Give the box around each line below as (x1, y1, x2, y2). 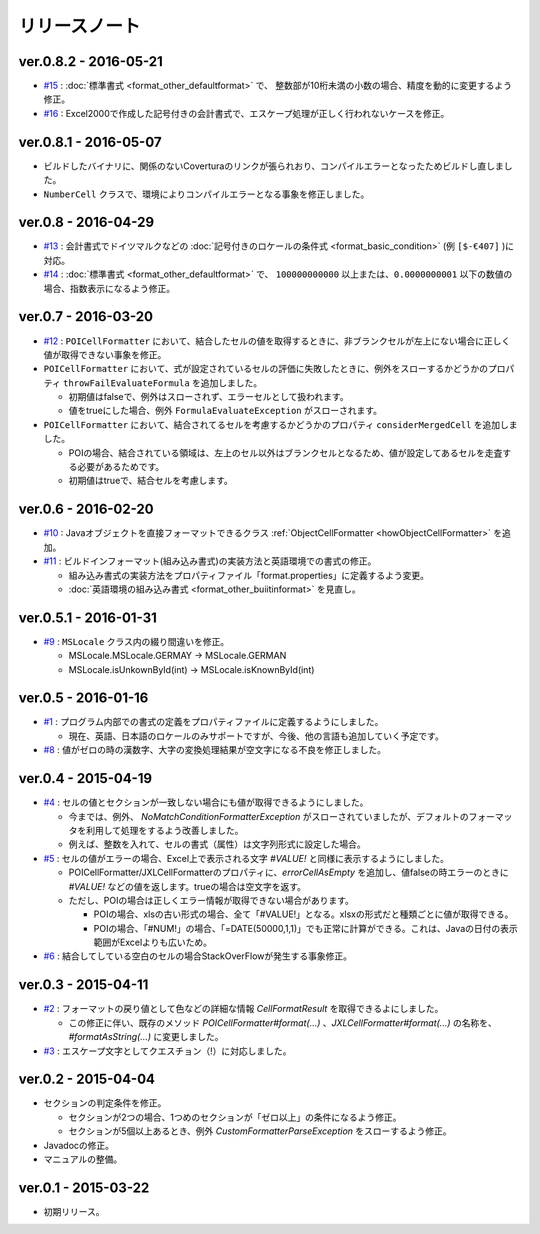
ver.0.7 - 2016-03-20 (18, 308, 154, 325)
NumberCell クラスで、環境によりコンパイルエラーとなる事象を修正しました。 (43, 188, 370, 200)
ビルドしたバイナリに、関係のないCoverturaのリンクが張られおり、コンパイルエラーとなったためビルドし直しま (43, 160, 504, 172)
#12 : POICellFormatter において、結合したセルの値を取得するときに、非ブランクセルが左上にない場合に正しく (43, 335, 511, 347)
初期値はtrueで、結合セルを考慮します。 (68, 475, 234, 487)
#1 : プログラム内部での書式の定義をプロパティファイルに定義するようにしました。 (43, 716, 384, 728)
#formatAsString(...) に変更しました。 (68, 1031, 224, 1043)
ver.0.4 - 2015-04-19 (18, 770, 153, 787)
